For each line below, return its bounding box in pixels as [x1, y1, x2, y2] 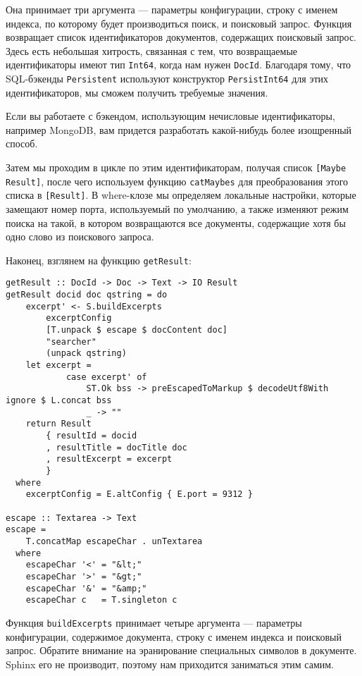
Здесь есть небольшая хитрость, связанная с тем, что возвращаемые [6, 43, 298, 58]
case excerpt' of [65, 371, 147, 382]
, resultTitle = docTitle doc [46, 442, 187, 453]
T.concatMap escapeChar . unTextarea [25, 536, 203, 546]
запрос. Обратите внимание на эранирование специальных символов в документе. [6, 643, 357, 658]
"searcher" [46, 336, 96, 347]
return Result [25, 419, 92, 429]
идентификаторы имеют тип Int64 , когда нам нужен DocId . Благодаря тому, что [6, 57, 351, 72]
